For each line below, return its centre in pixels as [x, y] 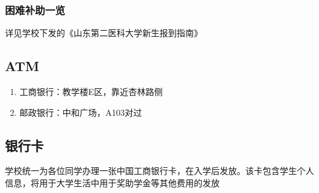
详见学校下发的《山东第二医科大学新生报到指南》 [104, 33]
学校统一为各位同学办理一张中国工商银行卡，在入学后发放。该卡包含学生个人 [159, 171]
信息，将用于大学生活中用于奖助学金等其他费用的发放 [112, 183]
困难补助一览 [35, 9]
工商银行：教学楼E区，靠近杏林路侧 [91, 92]
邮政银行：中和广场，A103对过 [81, 112]
